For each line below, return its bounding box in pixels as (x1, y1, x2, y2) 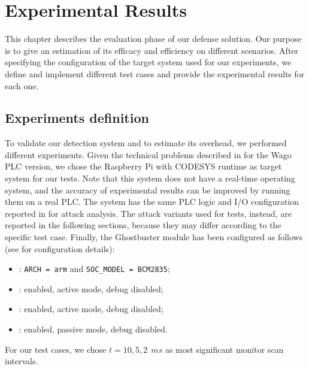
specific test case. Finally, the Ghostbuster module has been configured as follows (5, 231, 303, 243)
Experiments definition (5, 108, 149, 127)
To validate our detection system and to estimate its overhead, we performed (5, 137, 287, 149)
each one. (5, 79, 39, 92)
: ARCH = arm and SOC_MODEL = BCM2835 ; (19, 262, 170, 275)
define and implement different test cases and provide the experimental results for (5, 67, 305, 80)
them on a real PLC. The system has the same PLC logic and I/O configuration (5, 195, 299, 208)
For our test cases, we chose (5, 343, 107, 355)
